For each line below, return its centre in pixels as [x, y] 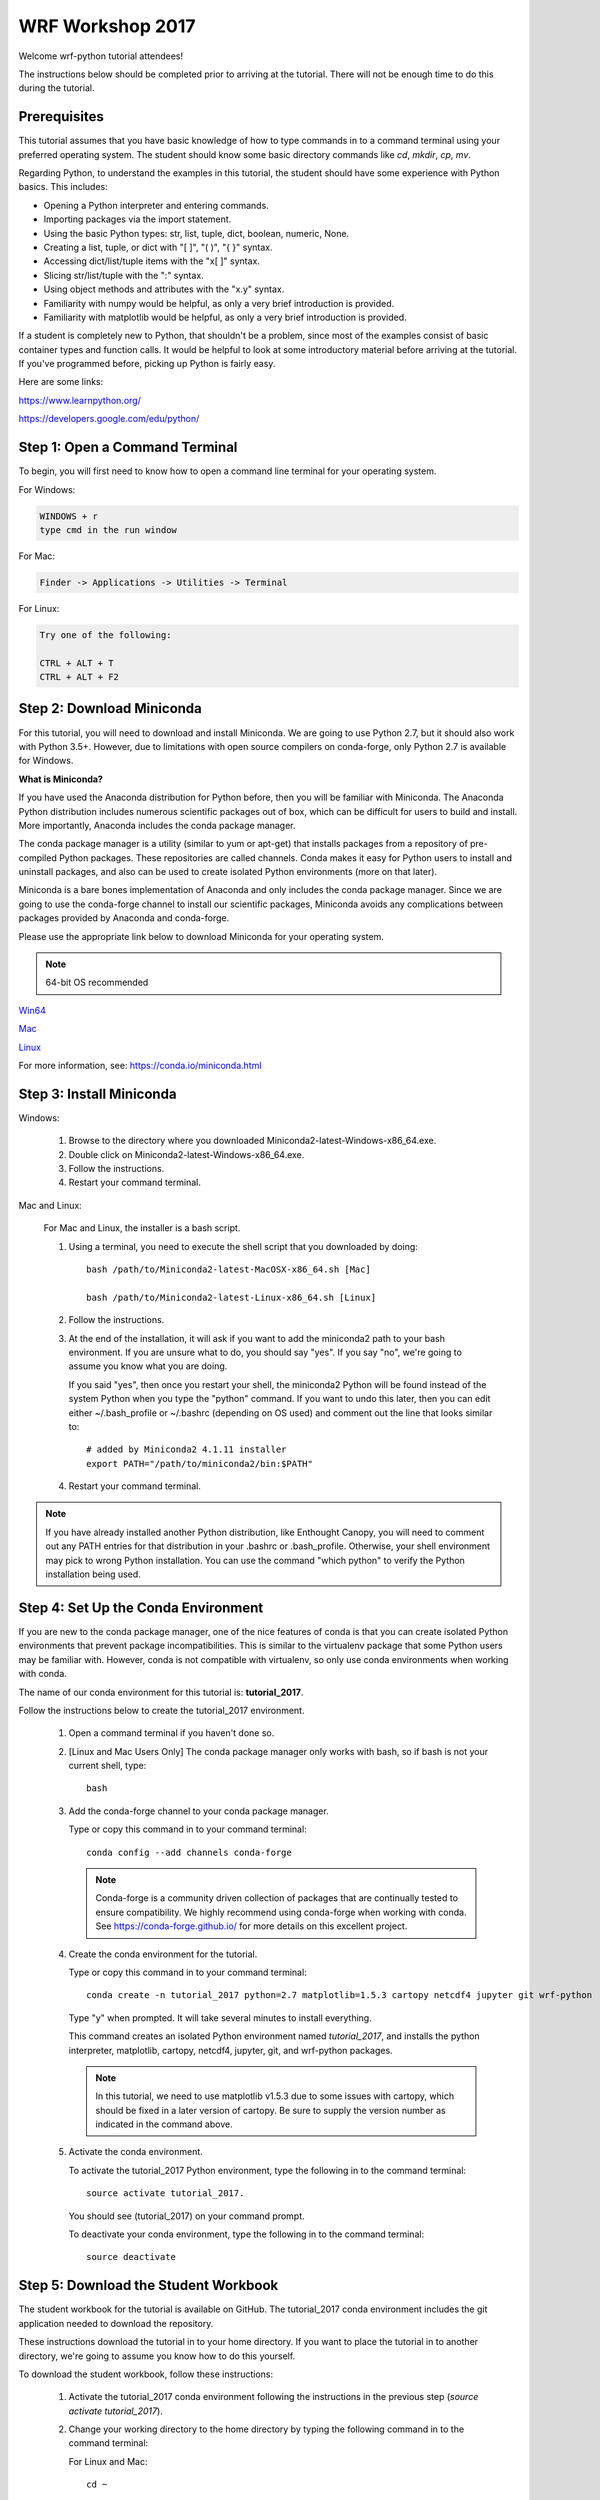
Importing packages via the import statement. [137, 219]
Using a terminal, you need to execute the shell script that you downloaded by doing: [243, 1246]
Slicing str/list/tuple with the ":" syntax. [123, 275]
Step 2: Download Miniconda [110, 708]
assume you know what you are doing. [148, 1366]
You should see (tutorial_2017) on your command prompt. [186, 2216]
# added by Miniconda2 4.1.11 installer [186, 1449]
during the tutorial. [56, 88]
